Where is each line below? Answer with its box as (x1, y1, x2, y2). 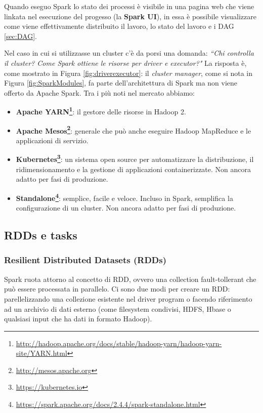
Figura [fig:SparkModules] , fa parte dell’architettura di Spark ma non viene (4, 77, 238, 88)
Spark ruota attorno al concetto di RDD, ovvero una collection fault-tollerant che (4, 273, 256, 284)
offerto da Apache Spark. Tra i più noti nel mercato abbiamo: (4, 87, 195, 98)
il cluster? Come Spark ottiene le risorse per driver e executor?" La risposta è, (4, 57, 247, 68)
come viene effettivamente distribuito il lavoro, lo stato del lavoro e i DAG (4, 21, 234, 31)
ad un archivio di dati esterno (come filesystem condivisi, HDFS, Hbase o (4, 303, 231, 314)
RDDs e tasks (4, 227, 77, 243)
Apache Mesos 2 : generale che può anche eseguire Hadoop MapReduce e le (16, 123, 251, 136)
